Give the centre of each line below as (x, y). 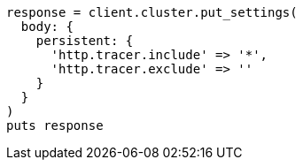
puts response (55, 125)
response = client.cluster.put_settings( (152, 12)
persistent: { (85, 41)
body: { (47, 27)
